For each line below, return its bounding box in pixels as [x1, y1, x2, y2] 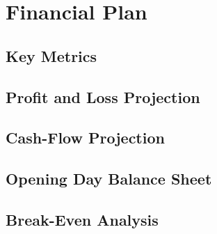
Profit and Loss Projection [6, 86, 200, 107]
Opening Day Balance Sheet [6, 168, 212, 189]
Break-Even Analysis [6, 208, 159, 230]
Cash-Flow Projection [6, 127, 165, 148]
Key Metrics [6, 45, 97, 66]
